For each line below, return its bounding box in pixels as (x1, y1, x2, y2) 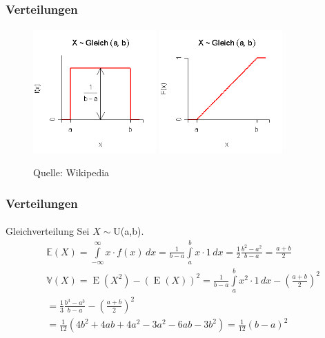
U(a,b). (113, 224, 144, 238)
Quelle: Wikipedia (33, 165, 110, 180)
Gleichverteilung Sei (6, 224, 90, 238)
